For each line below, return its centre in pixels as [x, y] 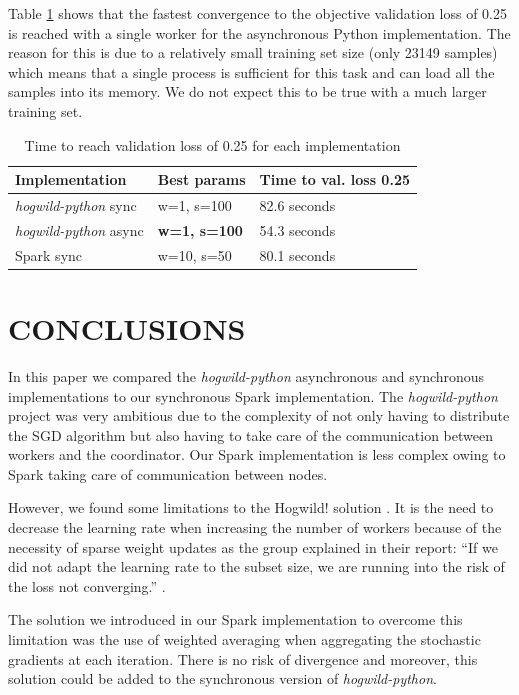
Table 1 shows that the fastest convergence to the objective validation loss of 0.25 [258, 13]
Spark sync [49, 254]
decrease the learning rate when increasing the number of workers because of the [255, 527]
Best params [201, 179]
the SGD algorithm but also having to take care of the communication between [250, 434]
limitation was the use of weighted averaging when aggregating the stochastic [244, 639]
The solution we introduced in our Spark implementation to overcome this [235, 619]
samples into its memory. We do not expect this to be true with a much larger [247, 91]
